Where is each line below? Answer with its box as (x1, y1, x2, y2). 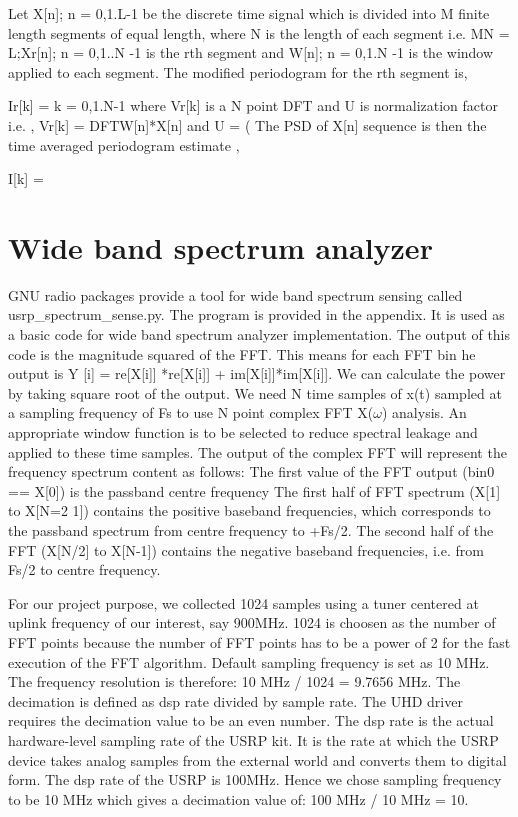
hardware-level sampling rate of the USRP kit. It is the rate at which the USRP (8, 729, 499, 750)
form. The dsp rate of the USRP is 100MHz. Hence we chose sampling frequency (8, 769, 502, 790)
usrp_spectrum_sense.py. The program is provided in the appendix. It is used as (8, 304, 505, 325)
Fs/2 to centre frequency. (8, 559, 161, 580)
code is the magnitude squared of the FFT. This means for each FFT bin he (8, 343, 476, 364)
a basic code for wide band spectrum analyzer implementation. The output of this (8, 324, 511, 345)
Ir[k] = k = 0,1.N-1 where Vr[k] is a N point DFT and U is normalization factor (8, 95, 498, 116)
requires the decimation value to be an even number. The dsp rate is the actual (8, 710, 494, 731)
